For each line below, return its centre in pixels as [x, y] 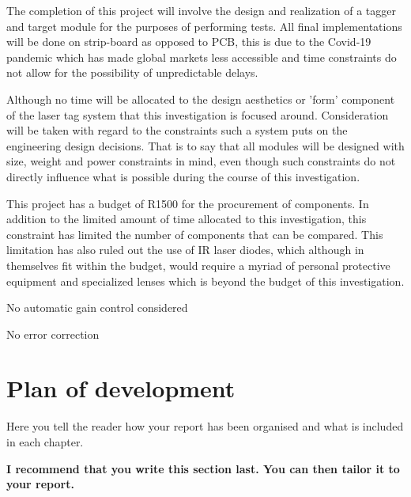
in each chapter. [45, 442]
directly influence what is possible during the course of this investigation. [183, 176]
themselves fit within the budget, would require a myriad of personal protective [198, 265]
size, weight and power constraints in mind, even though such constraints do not [201, 161]
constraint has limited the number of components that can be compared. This [195, 234]
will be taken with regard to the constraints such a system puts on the [177, 130]
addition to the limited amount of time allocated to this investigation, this [187, 219]
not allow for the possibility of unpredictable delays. [132, 72]
